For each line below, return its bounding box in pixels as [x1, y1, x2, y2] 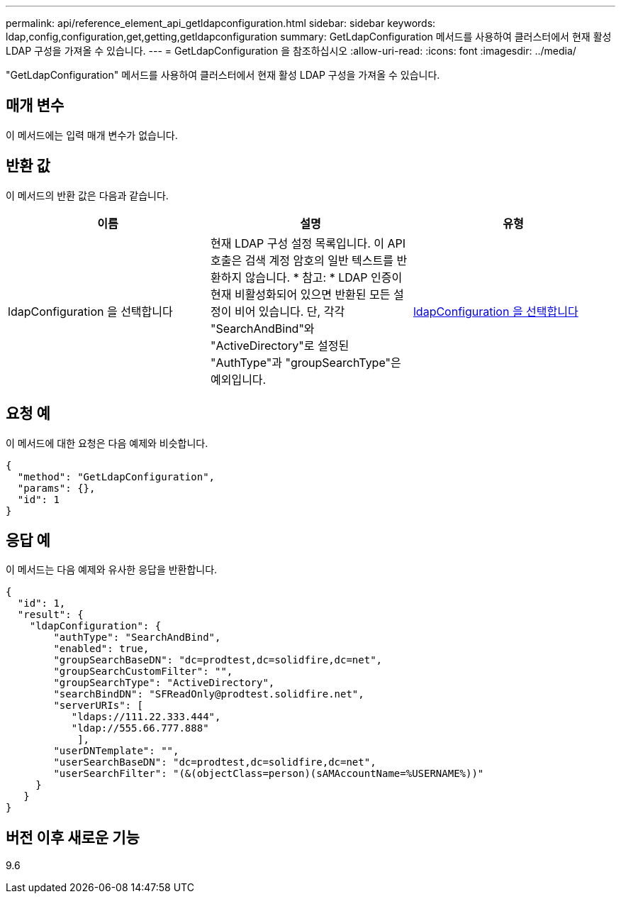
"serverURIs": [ [53, 700, 143, 712]
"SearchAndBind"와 [210, 321, 315, 336]
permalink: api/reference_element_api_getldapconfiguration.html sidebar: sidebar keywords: [6, 17, 436, 29]
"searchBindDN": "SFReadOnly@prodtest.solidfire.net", [53, 688, 364, 700]
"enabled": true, [53, 643, 150, 655]
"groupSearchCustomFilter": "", [53, 666, 233, 678]
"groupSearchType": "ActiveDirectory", [53, 677, 275, 689]
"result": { [17, 609, 84, 621]
